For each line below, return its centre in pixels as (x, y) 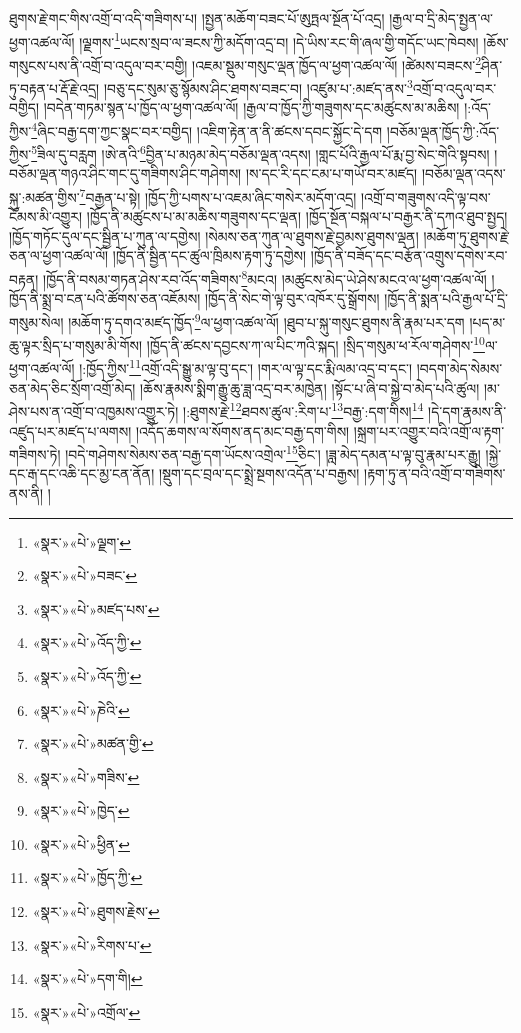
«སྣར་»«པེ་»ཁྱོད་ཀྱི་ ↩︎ (87, 877)
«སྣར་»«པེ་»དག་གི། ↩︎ (87, 978)
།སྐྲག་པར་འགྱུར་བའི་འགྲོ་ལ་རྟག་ (429, 430)
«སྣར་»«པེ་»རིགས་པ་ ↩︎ (92, 944)
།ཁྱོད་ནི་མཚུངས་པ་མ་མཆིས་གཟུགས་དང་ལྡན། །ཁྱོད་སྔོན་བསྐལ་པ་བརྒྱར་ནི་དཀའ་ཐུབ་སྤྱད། (297, 216)
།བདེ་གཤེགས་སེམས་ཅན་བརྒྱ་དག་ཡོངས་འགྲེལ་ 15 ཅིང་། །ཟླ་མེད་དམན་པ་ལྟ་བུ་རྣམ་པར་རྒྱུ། (273, 452)
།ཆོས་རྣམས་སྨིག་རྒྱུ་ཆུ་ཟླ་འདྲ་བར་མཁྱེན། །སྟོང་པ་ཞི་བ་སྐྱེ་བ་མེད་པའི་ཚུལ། (310, 387)
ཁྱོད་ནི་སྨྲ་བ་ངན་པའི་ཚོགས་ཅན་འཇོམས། (105, 298)
